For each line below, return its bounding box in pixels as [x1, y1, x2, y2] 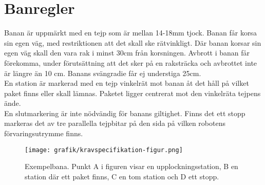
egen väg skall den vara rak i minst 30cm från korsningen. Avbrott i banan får [4, 47, 250, 58]
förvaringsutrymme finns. [4, 128, 83, 139]
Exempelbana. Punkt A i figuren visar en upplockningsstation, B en [25, 161, 238, 172]
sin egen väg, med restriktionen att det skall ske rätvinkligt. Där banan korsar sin [4, 37, 261, 48]
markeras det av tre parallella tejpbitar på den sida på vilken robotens [4, 118, 225, 128]
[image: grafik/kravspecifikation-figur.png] [25, 146, 183, 154]
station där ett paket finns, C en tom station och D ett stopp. [25, 171, 219, 181]
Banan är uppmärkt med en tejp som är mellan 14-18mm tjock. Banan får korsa [4, 27, 257, 38]
